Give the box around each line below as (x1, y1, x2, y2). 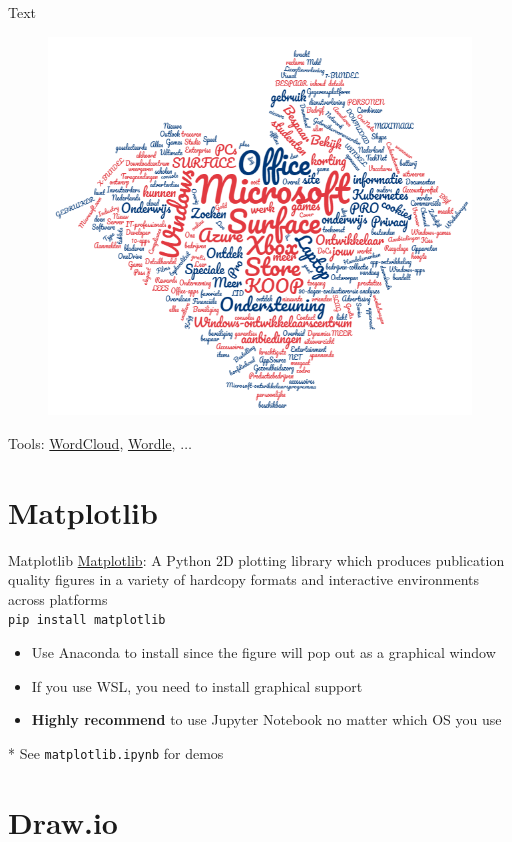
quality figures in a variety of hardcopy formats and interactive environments (8, 569, 480, 590)
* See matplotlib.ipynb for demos (8, 742, 224, 763)
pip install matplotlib (8, 613, 166, 628)
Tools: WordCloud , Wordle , (8, 432, 176, 453)
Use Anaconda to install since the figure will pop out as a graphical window (31, 642, 496, 663)
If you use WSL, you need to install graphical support (31, 675, 363, 696)
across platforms (8, 588, 108, 609)
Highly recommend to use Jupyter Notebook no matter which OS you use (31, 709, 502, 730)
